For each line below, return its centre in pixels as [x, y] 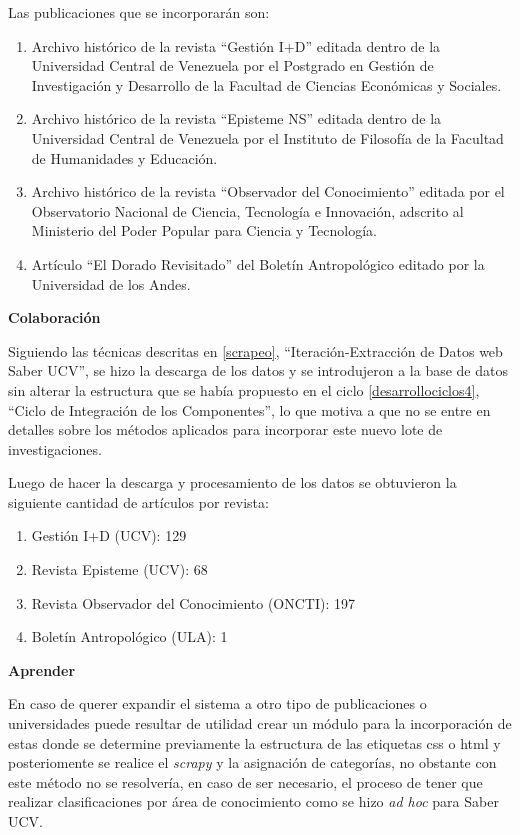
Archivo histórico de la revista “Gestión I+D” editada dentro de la [236, 45]
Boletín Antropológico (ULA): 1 [129, 636]
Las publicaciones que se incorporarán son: [139, 12]
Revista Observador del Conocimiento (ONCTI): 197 [193, 602]
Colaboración [54, 317]
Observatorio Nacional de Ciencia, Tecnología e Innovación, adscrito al [247, 210]
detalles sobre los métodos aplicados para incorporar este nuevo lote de [225, 429]
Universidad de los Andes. [111, 283]
